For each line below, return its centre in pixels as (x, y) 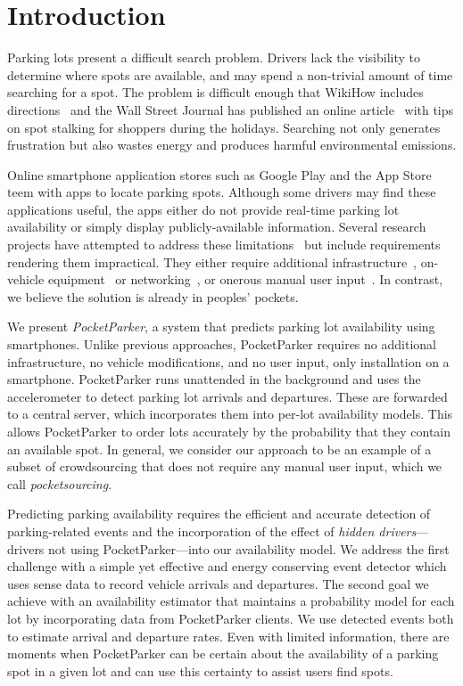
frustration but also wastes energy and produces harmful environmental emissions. (232, 145)
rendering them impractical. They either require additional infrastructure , (212, 261)
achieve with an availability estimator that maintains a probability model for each (231, 601)
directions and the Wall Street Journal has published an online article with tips (231, 109)
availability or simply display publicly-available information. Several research (217, 227)
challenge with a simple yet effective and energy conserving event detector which (227, 566)
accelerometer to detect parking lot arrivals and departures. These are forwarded (227, 396)
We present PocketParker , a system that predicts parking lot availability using (221, 327)
